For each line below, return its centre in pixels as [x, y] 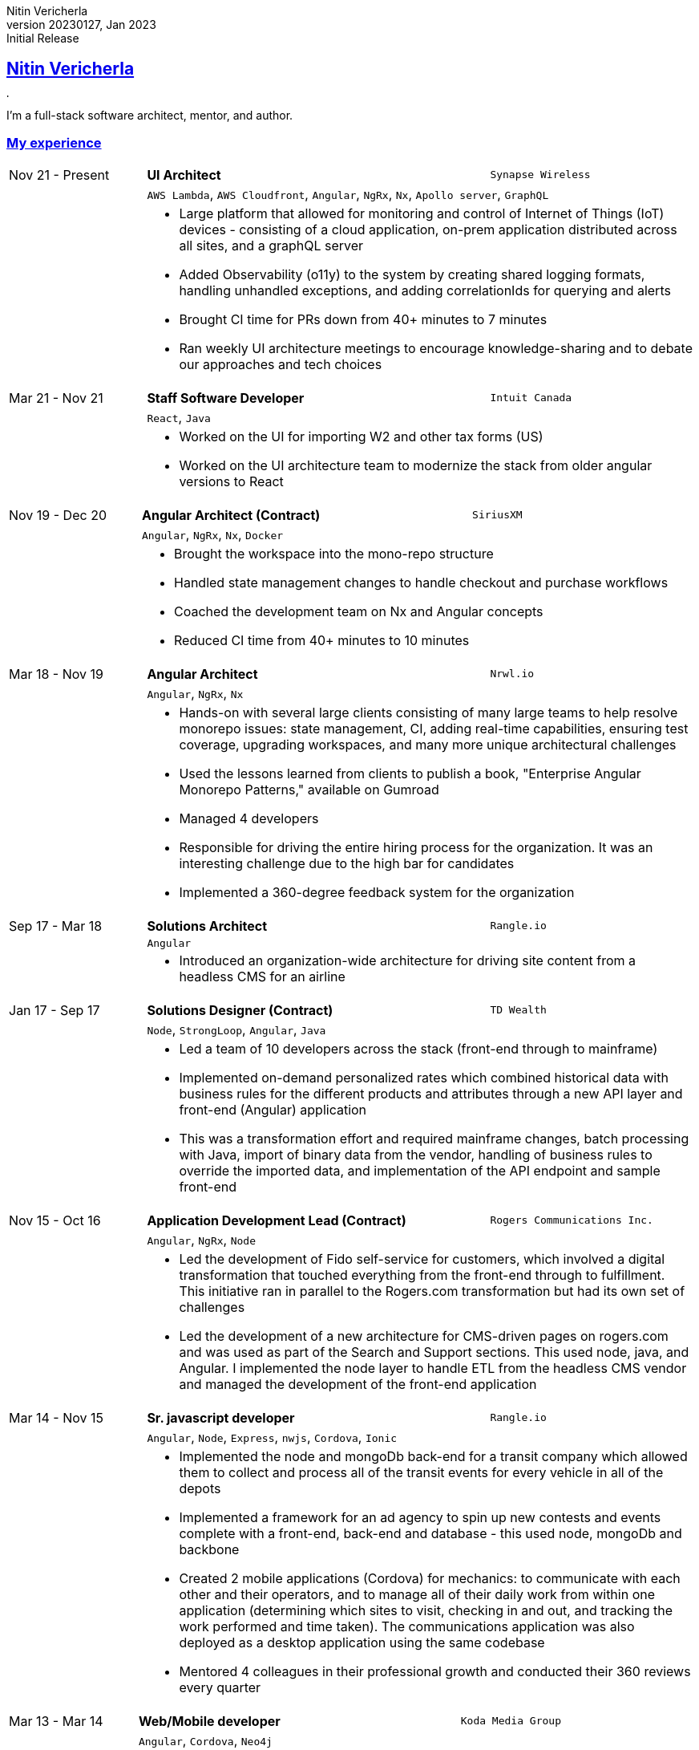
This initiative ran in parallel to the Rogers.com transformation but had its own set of [432, 1291]
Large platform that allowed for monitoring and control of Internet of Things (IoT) [422, 213]
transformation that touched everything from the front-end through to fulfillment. [422, 1275]
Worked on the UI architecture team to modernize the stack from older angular [416, 465]
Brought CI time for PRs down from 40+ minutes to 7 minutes [363, 319]
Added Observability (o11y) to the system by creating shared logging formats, [412, 274]
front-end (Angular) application [273, 1109]
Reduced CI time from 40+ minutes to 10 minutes [322, 640]
